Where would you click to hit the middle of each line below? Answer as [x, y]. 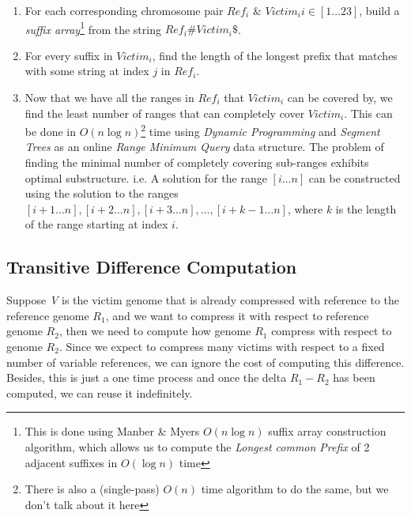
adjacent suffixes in [71, 462]
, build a [379, 10]
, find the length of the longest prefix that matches [275, 55]
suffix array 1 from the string [93, 28]
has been [354, 377]
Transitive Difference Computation [152, 267]
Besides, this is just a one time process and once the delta [147, 377]
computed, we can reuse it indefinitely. [100, 392]
